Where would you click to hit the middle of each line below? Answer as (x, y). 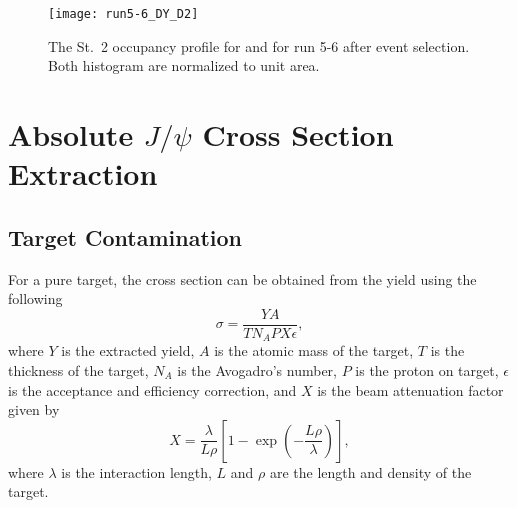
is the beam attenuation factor (410, 389)
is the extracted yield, (128, 350)
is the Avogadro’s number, (257, 369)
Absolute (71, 134)
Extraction (83, 173)
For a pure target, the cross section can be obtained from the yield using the (242, 278)
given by (34, 409)
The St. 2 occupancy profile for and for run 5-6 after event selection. (259, 45)
